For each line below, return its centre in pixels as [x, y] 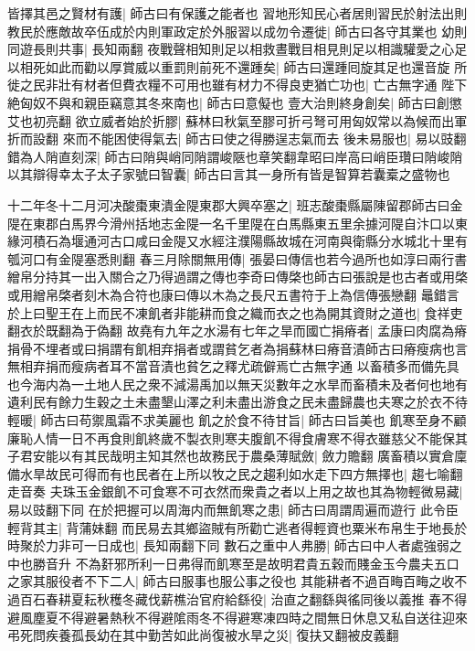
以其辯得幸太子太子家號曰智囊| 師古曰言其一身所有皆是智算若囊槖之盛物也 [229, 174]
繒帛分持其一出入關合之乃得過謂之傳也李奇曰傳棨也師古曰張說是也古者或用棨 [237, 277]
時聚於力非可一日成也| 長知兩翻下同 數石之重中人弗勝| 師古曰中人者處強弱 [228, 545]
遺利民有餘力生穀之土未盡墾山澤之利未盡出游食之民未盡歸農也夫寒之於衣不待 [237, 402]
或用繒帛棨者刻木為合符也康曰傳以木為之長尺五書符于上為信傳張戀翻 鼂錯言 [233, 294]
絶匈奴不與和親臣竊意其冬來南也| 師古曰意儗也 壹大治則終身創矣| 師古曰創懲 [235, 102]
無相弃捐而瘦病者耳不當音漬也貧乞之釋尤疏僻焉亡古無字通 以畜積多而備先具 [233, 366]
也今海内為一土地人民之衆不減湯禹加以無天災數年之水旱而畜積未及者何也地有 [237, 384]
